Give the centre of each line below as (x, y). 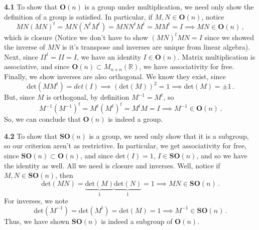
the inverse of (25, 47)
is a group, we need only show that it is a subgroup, (169, 136)
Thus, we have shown (37, 221)
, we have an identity (109, 56)
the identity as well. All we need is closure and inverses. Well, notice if (112, 165)
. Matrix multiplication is (216, 56)
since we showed (229, 37)
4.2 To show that (31, 136)
